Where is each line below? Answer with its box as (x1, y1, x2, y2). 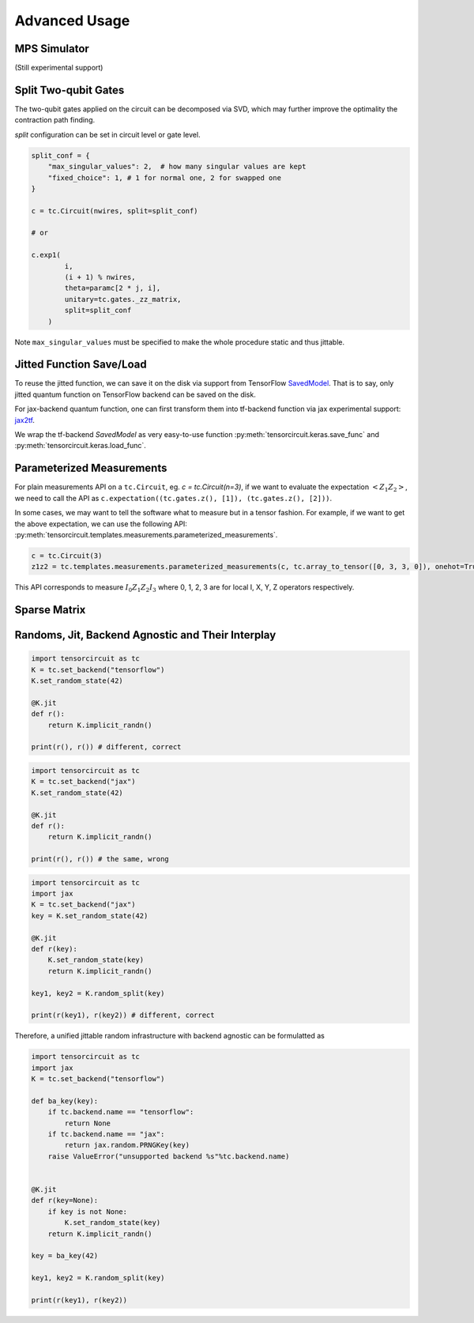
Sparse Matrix (14, 603, 86, 616)
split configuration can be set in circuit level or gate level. (14, 130, 201, 139)
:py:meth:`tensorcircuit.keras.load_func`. (14, 441, 146, 450)
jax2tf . (14, 415, 36, 424)
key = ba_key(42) (31, 1251, 99, 1261)
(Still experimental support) (14, 63, 103, 73)
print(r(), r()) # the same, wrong (31, 854, 169, 864)
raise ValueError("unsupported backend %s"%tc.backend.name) (47, 1151, 290, 1161)
